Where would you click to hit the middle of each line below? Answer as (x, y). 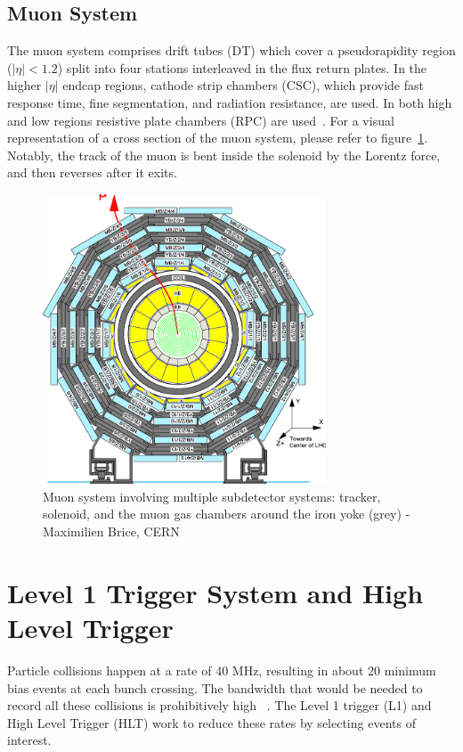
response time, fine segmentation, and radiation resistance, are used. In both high (230, 102)
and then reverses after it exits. (92, 172)
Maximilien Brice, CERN (111, 531)
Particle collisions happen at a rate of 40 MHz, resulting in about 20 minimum (222, 670)
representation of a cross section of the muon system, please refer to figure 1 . (218, 138)
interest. (29, 740)
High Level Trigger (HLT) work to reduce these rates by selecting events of (211, 722)
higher (24, 85)
